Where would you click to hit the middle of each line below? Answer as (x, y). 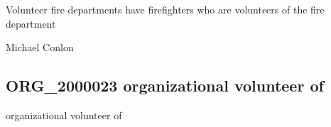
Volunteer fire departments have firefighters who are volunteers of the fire (165, 9)
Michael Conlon (40, 47)
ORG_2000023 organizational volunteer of (165, 85)
